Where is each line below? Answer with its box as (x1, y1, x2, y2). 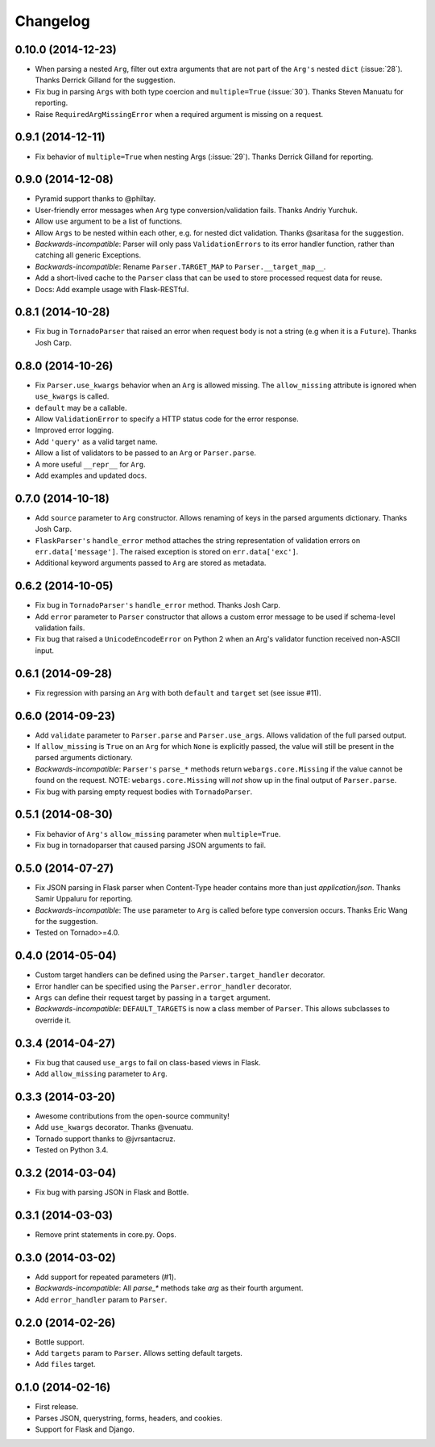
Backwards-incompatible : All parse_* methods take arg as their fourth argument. (35, 1283, 304, 1293)
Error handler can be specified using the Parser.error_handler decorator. (35, 981, 292, 991)
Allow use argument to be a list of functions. (35, 216, 183, 226)
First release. (35, 1402, 79, 1411)
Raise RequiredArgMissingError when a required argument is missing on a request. (35, 109, 324, 119)
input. (35, 646, 55, 655)
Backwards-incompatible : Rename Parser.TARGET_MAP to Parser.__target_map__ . (35, 261, 326, 271)
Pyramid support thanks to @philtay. (35, 194, 156, 203)
